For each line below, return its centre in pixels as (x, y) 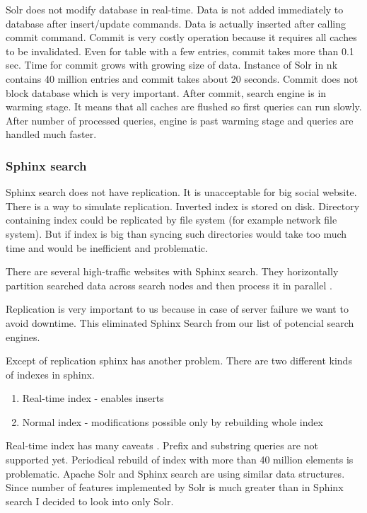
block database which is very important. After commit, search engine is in (166, 92)
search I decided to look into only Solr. (90, 501)
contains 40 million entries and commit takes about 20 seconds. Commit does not (182, 78)
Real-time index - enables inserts (93, 398)
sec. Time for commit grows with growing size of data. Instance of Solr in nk (172, 65)
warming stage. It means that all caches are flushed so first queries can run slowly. (184, 106)
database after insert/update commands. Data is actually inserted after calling (176, 23)
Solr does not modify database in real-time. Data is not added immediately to (175, 9)
